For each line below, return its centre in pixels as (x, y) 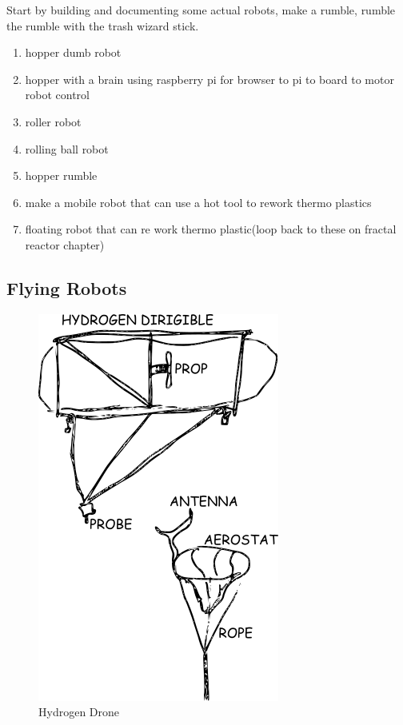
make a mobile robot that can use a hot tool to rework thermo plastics (198, 202)
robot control (58, 95)
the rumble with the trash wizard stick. (103, 25)
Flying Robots (67, 287)
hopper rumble (61, 175)
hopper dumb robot (73, 52)
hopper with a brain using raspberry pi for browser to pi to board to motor (209, 79)
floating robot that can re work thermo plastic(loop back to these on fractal (211, 229)
